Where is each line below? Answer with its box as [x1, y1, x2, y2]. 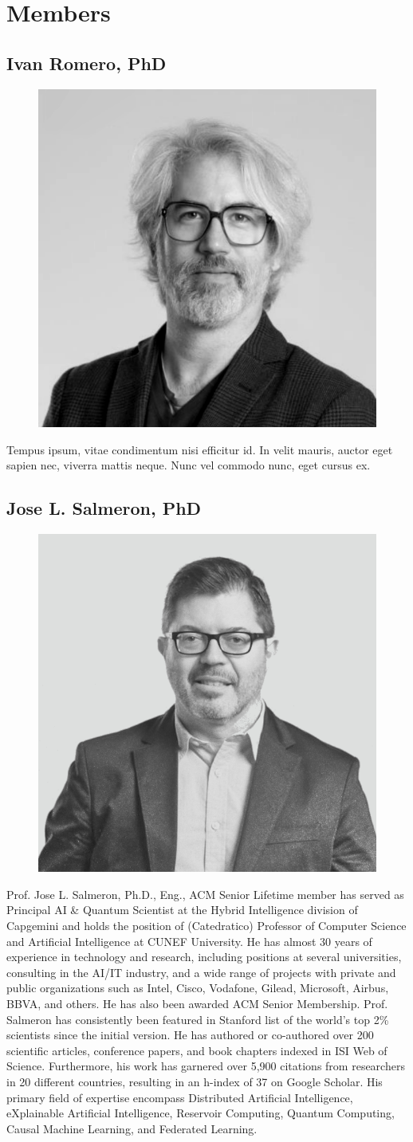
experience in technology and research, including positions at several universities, [6, 948, 402, 965]
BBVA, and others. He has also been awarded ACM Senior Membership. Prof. [6, 995, 388, 1012]
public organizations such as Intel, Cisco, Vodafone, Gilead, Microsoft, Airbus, [6, 979, 389, 996]
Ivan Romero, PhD [6, 50, 167, 75]
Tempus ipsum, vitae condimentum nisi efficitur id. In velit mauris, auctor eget [6, 441, 393, 457]
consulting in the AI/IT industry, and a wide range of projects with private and [6, 963, 396, 980]
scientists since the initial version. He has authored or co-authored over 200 [6, 1026, 374, 1043]
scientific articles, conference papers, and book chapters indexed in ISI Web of [6, 1042, 387, 1058]
